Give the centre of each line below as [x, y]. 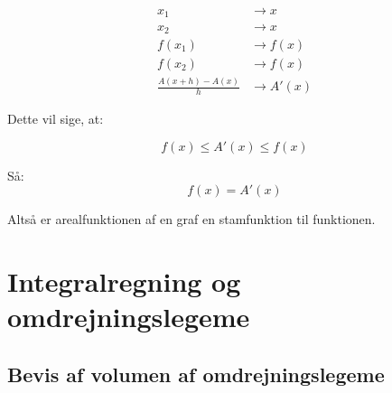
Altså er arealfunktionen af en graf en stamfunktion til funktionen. [191, 219]
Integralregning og [124, 281]
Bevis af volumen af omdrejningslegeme [196, 374]
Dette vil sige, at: [56, 119]
